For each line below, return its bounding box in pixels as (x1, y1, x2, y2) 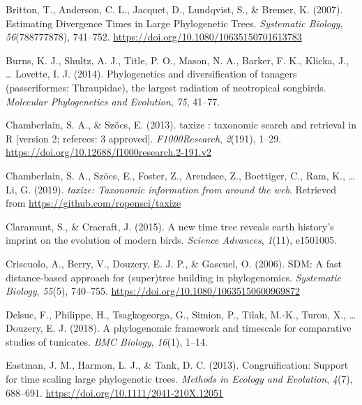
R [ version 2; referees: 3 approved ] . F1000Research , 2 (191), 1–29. (6, 131, 282, 145)
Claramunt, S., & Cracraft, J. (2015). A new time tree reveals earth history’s (6, 219, 334, 233)
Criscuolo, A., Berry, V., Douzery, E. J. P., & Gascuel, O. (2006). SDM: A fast (6, 256, 342, 270)
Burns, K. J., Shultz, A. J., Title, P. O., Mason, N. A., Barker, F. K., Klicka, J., (6, 52, 349, 67)
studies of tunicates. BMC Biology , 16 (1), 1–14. (6, 334, 208, 348)
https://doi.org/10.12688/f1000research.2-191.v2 (6, 145, 212, 159)
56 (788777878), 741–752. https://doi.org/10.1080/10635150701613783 (6, 29, 302, 44)
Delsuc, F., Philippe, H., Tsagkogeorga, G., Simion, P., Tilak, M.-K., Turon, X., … (6, 307, 356, 321)
